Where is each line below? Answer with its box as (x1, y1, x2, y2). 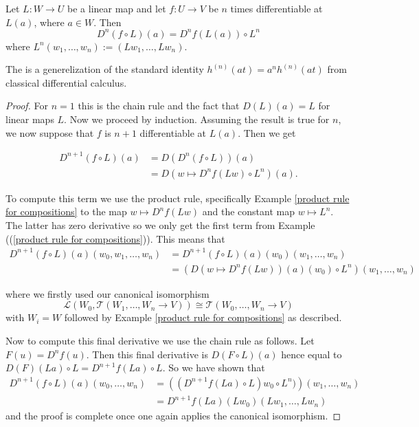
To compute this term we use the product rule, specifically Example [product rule (5, 190, 350, 205)
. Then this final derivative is (86, 347, 208, 361)
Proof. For (5, 98, 49, 113)
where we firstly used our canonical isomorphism (5, 286, 209, 300)
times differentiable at (230, 1, 323, 15)
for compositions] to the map (5, 204, 127, 219)
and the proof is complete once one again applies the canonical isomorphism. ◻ (5, 408, 341, 423)
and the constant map (202, 204, 295, 219)
